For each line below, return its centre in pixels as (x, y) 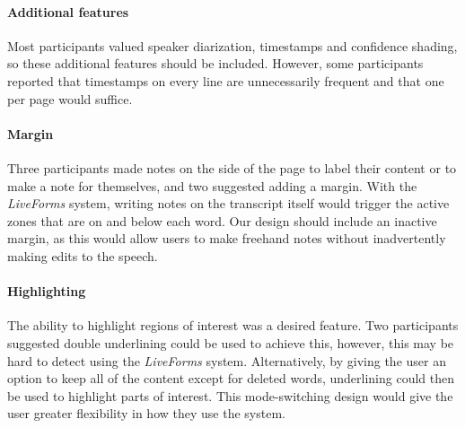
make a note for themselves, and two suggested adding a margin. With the (212, 185)
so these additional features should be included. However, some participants (215, 63)
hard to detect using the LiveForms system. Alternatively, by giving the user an (227, 360)
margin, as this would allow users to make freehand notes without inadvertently (227, 238)
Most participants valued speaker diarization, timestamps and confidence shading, (232, 45)
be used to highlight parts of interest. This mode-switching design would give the (230, 395)
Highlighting (47, 291)
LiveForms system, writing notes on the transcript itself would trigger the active (228, 203)
